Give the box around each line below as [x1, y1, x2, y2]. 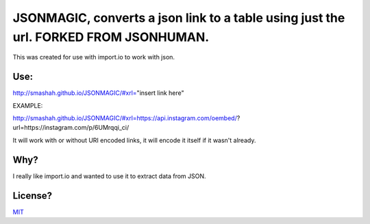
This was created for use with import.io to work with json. [12, 53, 175, 61]
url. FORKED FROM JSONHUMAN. [12, 29, 210, 44]
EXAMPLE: [12, 101, 43, 109]
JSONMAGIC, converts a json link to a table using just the [12, 10, 345, 25]
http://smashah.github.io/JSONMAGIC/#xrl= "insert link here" [12, 89, 184, 97]
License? [12, 190, 53, 201]
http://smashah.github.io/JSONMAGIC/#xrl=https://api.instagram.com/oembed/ [12, 114, 238, 122]
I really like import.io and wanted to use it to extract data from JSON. [12, 171, 206, 180]
